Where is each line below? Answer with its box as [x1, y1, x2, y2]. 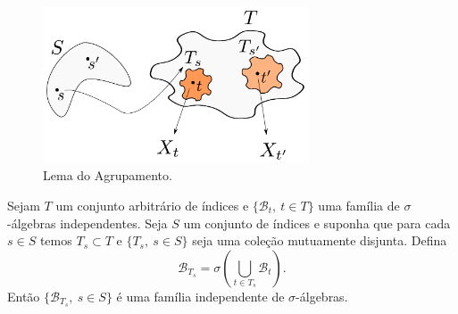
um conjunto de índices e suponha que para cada [183, 213, 451, 232]
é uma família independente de [116, 286, 285, 305]
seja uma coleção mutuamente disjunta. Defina [192, 231, 447, 250]
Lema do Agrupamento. [43, 166, 172, 185]
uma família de [318, 195, 400, 214]
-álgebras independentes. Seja [7, 213, 168, 232]
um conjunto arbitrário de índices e [55, 195, 249, 214]
